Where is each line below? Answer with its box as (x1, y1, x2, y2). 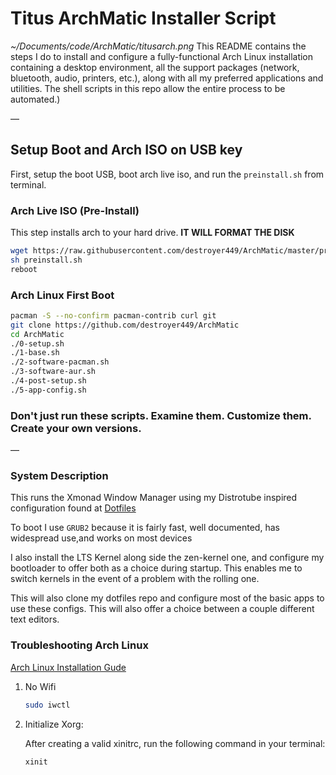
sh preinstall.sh (10, 255, 83, 265)
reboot (10, 264, 38, 274)
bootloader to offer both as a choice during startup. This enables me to (10, 562, 303, 574)
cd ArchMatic (10, 329, 65, 339)
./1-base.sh (10, 348, 60, 358)
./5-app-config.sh (10, 385, 87, 395)
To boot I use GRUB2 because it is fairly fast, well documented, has (10, 522, 280, 534)
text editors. (10, 613, 60, 626)
